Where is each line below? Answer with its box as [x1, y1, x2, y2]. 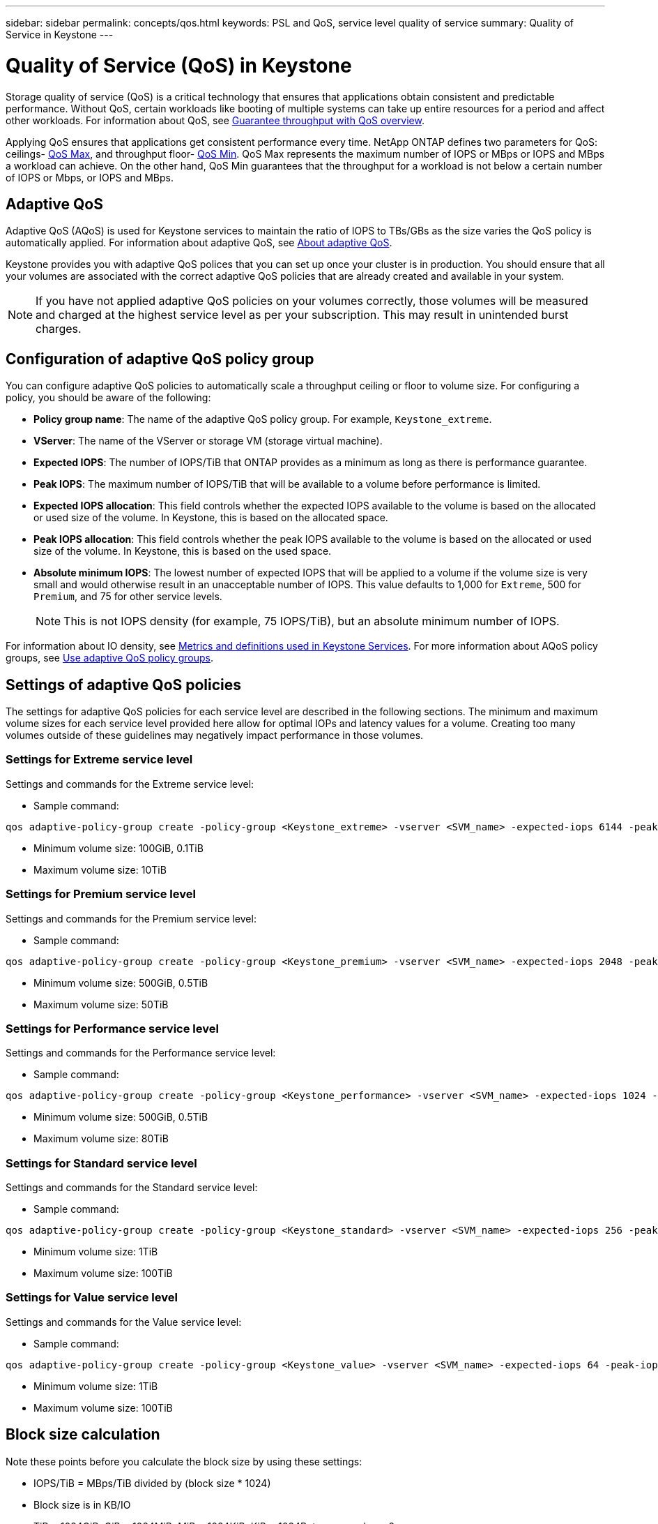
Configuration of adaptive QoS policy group [6, 350, 314, 368]
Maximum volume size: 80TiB [33, 1133, 169, 1145]
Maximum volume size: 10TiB [33, 863, 167, 876]
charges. [36, 322, 82, 336]
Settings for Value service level [6, 1290, 178, 1305]
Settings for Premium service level [6, 887, 196, 902]
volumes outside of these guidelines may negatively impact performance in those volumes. [6, 729, 424, 742]
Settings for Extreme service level [6, 752, 193, 767]
